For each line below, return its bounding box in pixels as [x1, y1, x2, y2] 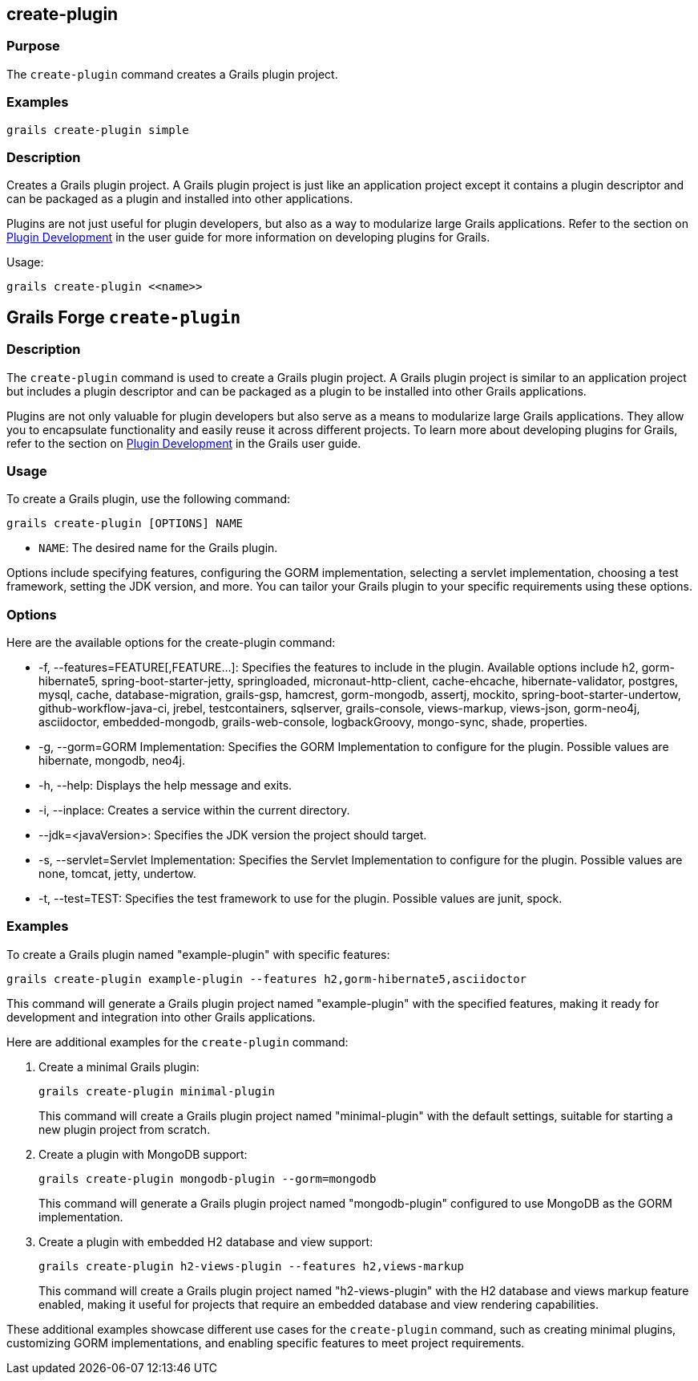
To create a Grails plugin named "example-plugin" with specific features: [6, 947, 390, 961]
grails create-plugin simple [6, 123, 189, 136]
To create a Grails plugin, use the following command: [6, 492, 291, 506]
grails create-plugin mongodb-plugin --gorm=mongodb [38, 1172, 377, 1185]
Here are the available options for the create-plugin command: [6, 636, 336, 650]
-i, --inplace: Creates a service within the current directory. [38, 803, 350, 818]
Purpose [6, 38, 60, 55]
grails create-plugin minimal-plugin [38, 1084, 276, 1098]
